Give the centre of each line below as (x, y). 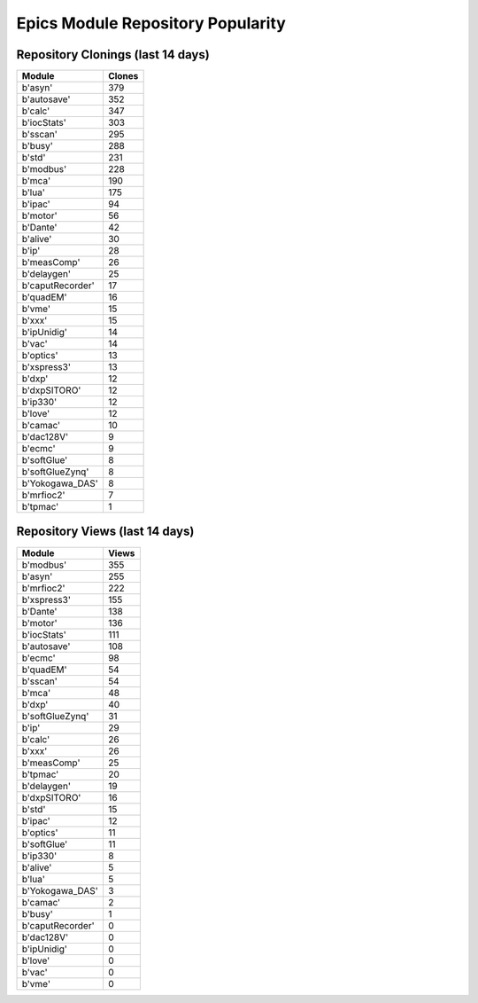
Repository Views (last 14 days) (105, 532)
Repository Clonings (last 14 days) (113, 55)
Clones (123, 76)
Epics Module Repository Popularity (151, 23)
